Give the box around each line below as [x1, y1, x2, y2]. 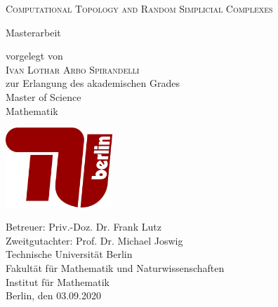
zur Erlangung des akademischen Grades [6, 76, 180, 90]
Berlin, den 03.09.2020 [6, 288, 101, 303]
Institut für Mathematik [6, 274, 110, 289]
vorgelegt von [6, 48, 63, 63]
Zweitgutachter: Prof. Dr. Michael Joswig [6, 233, 183, 247]
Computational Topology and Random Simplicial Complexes [6, 1, 273, 15]
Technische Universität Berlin [6, 247, 133, 261]
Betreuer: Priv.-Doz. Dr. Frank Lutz [6, 219, 161, 234]
